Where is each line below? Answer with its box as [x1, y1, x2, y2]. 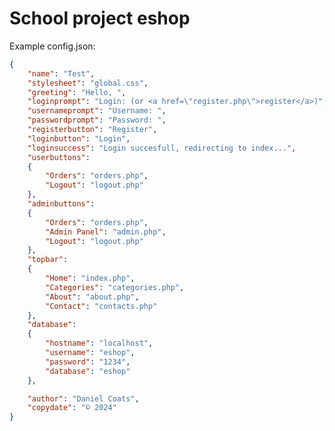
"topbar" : [27, 255, 69, 265]
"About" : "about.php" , [45, 292, 140, 302]
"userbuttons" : [27, 152, 91, 162]
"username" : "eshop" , [45, 348, 136, 358]
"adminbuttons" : [27, 199, 96, 209]
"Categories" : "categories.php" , [45, 282, 185, 292]
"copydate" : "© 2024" [27, 403, 117, 413]
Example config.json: [9, 40, 96, 52]
